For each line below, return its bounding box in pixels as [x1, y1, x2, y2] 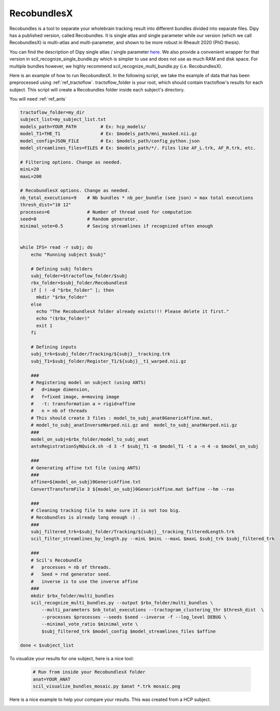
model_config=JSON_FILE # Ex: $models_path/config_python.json [20, 138, 200, 144]
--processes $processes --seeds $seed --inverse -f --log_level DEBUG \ [41, 614, 227, 620]
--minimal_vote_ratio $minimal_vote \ [41, 621, 138, 627]
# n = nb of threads [30, 408, 87, 414]
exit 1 [36, 322, 53, 329]
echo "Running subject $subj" [30, 251, 106, 257]
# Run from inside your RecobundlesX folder [33, 669, 146, 675]
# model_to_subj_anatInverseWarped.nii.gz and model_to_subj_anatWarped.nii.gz [30, 422, 237, 428]
